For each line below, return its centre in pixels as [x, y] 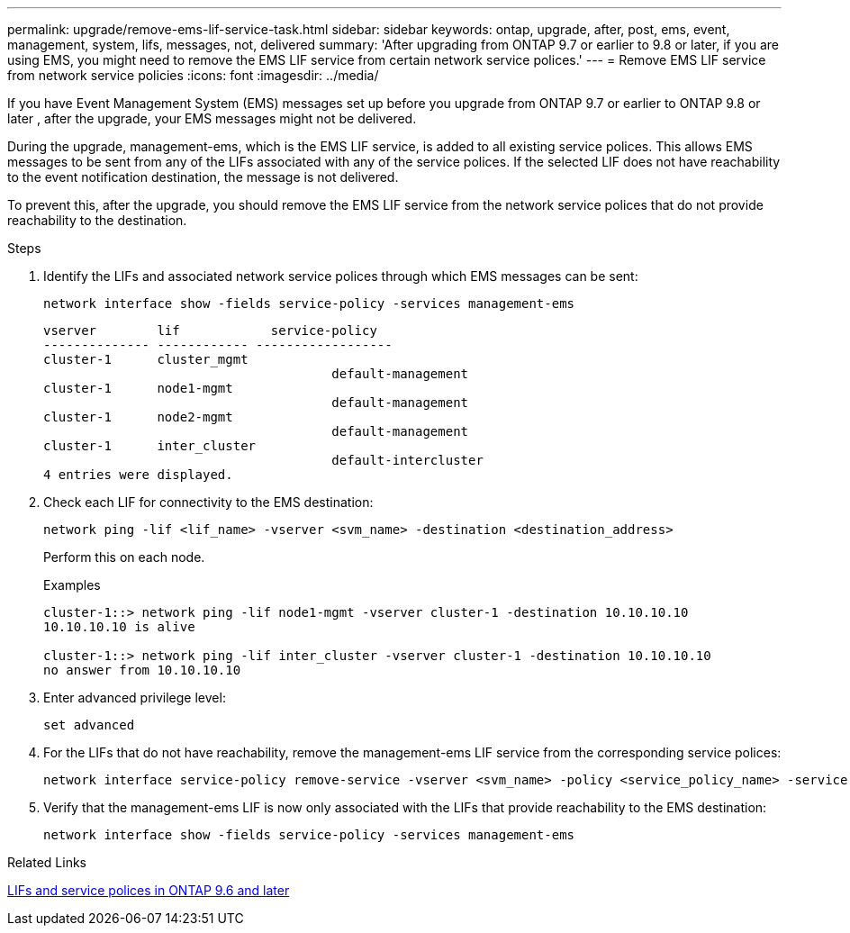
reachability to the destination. [97, 220]
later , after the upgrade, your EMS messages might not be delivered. [212, 118]
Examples [72, 585]
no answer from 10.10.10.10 [142, 670]
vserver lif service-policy [210, 331]
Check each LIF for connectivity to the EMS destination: [208, 502]
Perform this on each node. [124, 557]
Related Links [47, 862]
